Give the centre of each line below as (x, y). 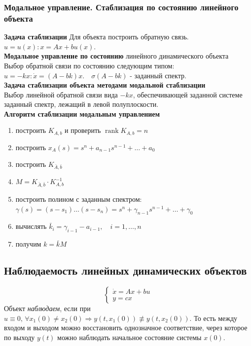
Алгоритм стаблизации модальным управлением (82, 113)
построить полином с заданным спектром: (79, 199)
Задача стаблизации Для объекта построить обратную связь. (96, 37)
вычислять (31, 226)
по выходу (19, 337)
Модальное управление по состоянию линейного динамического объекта (116, 56)
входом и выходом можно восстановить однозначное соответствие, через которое (126, 328)
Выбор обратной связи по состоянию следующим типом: (89, 65)
